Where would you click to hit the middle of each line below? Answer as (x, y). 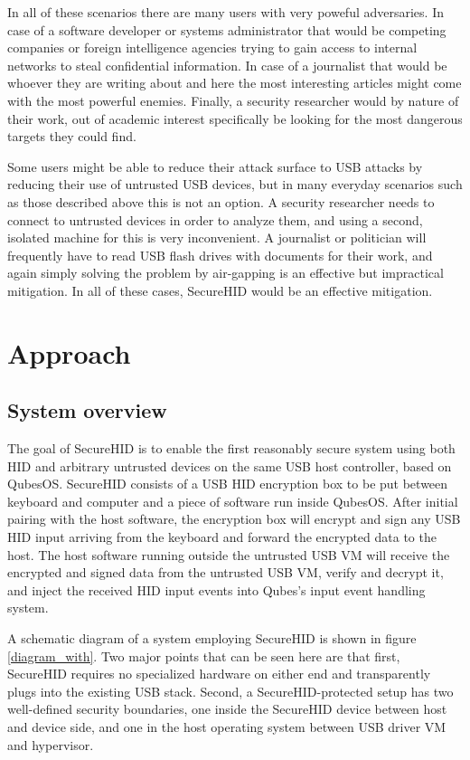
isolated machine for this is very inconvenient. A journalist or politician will (217, 237)
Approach (69, 352)
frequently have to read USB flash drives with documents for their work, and (220, 255)
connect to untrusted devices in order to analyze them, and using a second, (215, 219)
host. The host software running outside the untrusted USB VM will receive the (229, 554)
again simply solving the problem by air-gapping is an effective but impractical (226, 273)
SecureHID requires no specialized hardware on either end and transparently (219, 674)
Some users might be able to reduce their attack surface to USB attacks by (215, 166)
